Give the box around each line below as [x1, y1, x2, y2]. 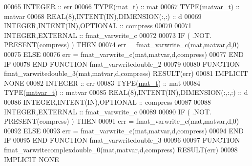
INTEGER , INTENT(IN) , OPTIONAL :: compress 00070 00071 [4, 20, 192, 31]
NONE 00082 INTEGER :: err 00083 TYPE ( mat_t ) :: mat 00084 [4, 77, 200, 88]
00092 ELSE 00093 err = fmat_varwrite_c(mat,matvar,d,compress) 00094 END [4, 125, 244, 135]
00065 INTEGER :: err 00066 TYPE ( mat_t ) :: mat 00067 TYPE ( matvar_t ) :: [4, 1, 240, 11]
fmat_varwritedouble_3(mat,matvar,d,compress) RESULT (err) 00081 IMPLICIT [4, 68, 248, 78]
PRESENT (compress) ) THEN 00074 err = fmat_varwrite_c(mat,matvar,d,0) [4, 39, 239, 50]
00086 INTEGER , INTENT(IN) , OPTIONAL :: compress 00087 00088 [4, 96, 211, 107]
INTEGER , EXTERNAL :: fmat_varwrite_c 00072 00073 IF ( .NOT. [4, 30, 211, 40]
